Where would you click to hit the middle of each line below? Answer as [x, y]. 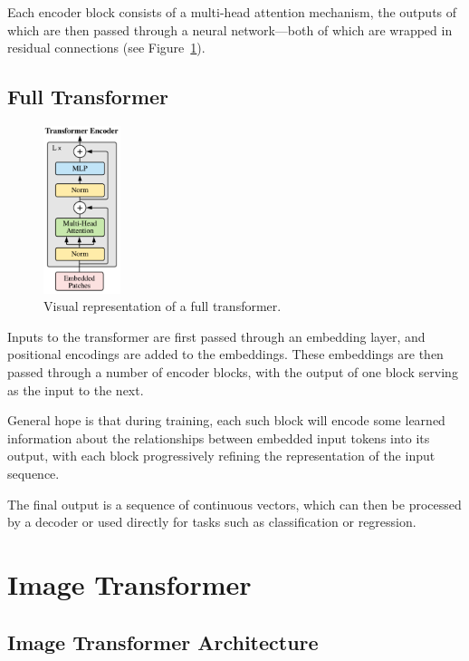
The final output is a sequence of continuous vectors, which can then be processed [234, 504]
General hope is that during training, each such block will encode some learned [226, 420]
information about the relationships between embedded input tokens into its [219, 437]
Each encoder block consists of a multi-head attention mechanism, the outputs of [232, 12]
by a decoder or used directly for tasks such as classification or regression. [212, 522]
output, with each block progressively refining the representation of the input [221, 456]
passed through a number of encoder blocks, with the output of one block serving [233, 372]
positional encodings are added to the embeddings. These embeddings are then [225, 354]
